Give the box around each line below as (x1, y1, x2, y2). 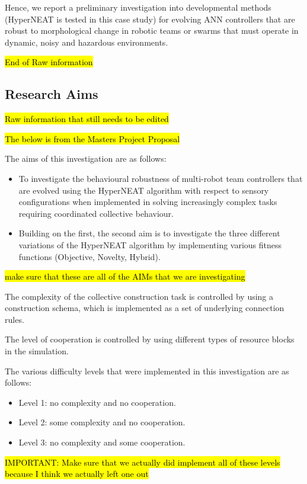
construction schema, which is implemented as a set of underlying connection (5, 302, 284, 314)
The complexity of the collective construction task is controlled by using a (5, 290, 274, 302)
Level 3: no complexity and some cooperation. (18, 436, 186, 448)
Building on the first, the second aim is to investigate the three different (18, 227, 280, 239)
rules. (5, 313, 24, 325)
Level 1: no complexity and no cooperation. (18, 396, 176, 408)
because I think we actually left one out (5, 467, 149, 480)
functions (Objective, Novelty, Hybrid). (18, 250, 161, 262)
